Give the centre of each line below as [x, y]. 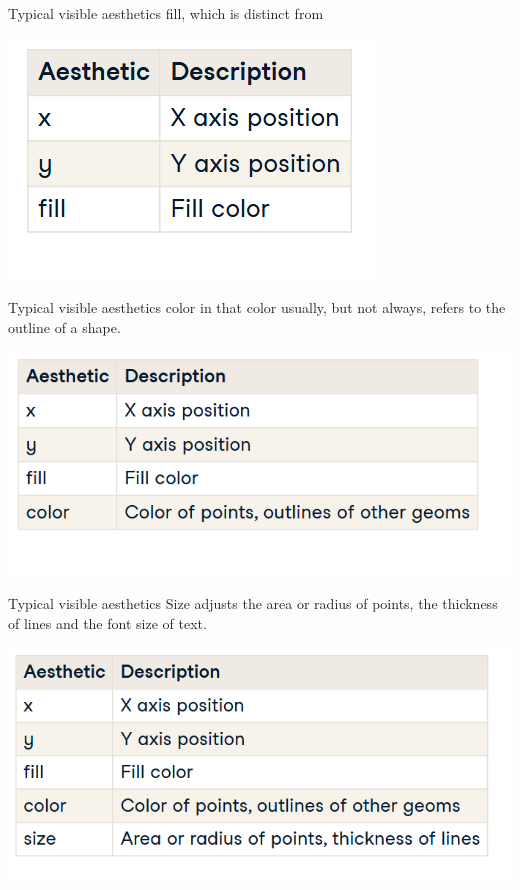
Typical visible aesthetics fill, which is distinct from [166, 13]
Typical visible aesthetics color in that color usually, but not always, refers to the [257, 307]
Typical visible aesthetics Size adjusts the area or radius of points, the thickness [253, 603]
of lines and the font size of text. [107, 622]
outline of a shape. [64, 326]
